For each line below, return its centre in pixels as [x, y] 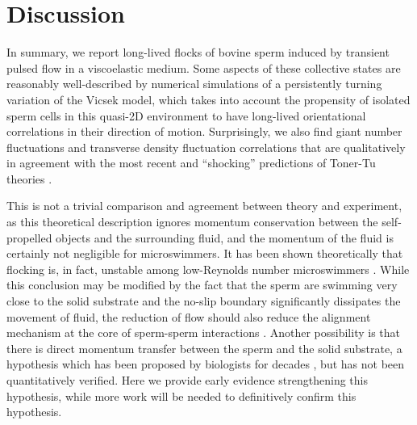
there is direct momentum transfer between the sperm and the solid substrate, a [204, 348]
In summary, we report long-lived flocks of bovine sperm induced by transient [198, 52]
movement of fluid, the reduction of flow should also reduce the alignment [189, 316]
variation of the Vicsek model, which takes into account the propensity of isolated [208, 99]
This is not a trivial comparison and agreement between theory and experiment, [204, 206]
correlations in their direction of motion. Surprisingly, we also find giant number [204, 131]
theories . [29, 178]
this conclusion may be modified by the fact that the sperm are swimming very [202, 285]
